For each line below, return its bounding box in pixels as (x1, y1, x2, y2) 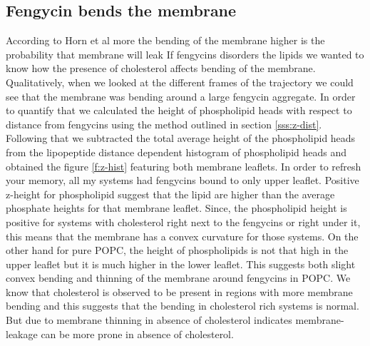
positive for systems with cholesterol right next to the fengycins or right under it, (6, 214, 361, 229)
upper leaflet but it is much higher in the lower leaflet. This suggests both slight (6, 256, 356, 271)
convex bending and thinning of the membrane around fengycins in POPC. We (6, 270, 351, 285)
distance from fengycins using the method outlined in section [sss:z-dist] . (6, 116, 322, 131)
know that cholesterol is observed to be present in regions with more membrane (6, 284, 353, 299)
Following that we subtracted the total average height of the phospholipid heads (6, 131, 356, 146)
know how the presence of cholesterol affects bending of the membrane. (6, 61, 316, 76)
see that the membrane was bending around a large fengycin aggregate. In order (6, 88, 356, 103)
